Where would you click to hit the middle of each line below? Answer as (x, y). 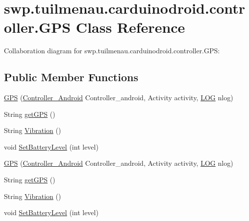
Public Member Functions (71, 77)
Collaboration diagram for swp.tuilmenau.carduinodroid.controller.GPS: (112, 51)
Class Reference (130, 27)
